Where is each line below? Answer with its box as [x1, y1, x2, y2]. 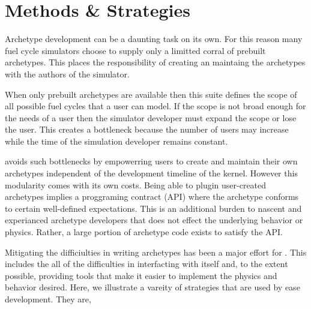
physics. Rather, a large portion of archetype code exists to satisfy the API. [5, 226, 283, 238]
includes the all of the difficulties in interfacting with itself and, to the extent [5, 257, 288, 270]
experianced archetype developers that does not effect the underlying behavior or [5, 214, 303, 226]
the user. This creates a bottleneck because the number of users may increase [5, 123, 289, 136]
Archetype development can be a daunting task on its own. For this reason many [5, 32, 303, 45]
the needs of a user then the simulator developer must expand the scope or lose [5, 111, 297, 124]
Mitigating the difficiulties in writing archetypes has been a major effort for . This [5, 245, 307, 258]
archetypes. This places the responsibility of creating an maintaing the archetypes [5, 56, 306, 68]
